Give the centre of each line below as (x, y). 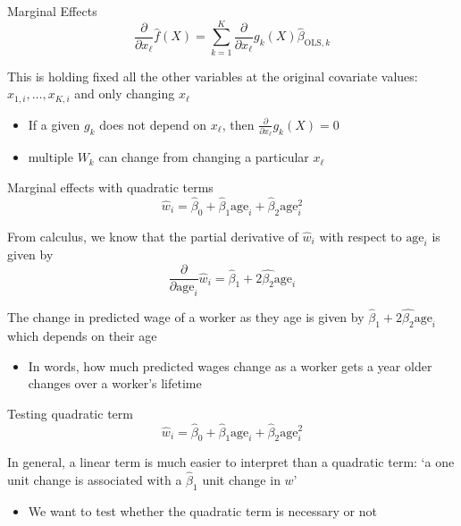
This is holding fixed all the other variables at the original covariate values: (213, 76)
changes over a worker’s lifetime (115, 383)
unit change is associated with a (95, 480)
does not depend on (153, 124)
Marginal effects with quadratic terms (110, 187)
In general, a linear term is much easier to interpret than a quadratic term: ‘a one (231, 462)
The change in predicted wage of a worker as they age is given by (186, 317)
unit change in (241, 480)
